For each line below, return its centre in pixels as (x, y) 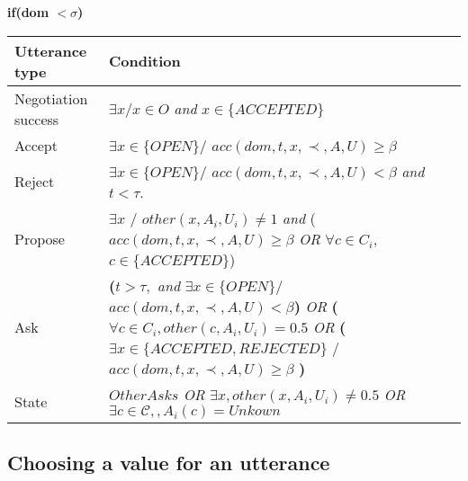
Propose (40, 238)
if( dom (28, 12)
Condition (145, 61)
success (37, 119)
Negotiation (51, 98)
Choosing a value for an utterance (169, 462)
